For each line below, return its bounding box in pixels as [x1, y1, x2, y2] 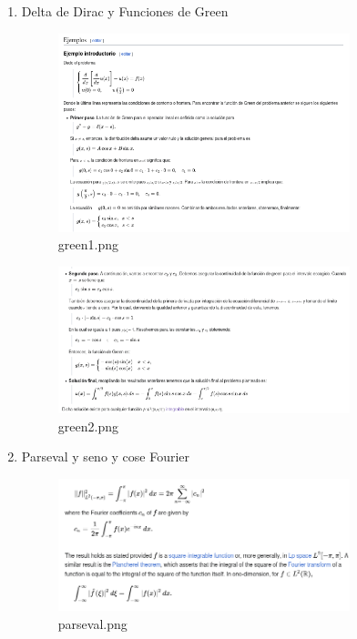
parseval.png [57, 614, 127, 633]
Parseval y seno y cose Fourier [21, 447, 190, 466]
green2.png [57, 416, 118, 435]
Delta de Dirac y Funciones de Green [21, 2, 229, 20]
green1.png [57, 235, 118, 254]
